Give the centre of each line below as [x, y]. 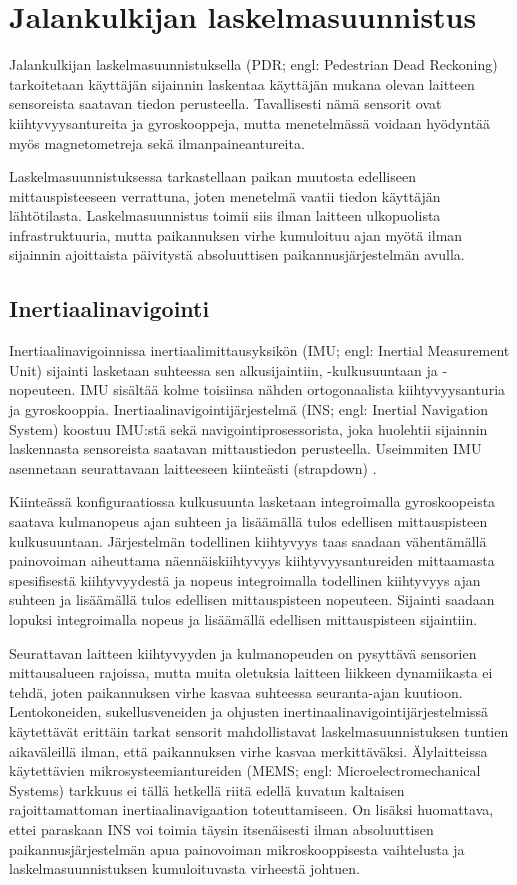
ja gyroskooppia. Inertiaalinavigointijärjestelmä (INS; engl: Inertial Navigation [249, 409]
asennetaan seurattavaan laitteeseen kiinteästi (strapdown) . [193, 467]
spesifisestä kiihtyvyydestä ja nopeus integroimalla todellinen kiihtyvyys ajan [245, 579]
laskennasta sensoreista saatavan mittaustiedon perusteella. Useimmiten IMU [245, 448]
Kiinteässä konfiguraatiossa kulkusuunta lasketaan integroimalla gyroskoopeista [252, 501]
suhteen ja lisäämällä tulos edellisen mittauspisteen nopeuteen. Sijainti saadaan [252, 599]
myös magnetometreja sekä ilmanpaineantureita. [157, 142]
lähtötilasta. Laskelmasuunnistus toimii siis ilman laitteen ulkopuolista [225, 215]
